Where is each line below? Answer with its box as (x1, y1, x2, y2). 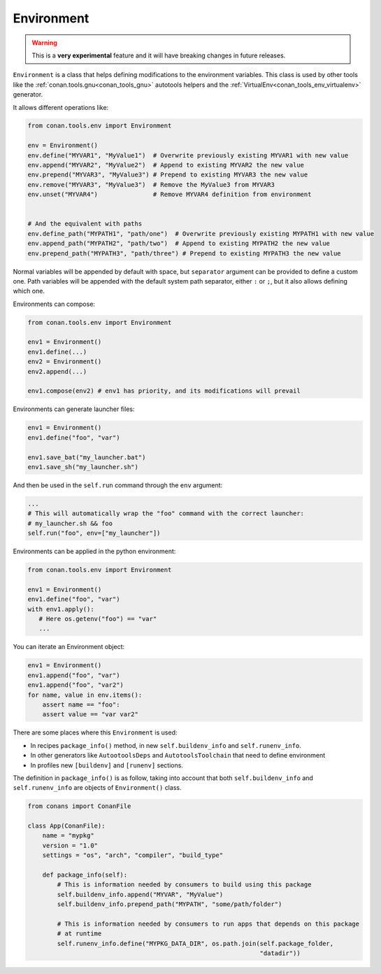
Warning (31, 39, 57, 47)
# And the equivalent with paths (27, 220, 143, 228)
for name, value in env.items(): (27, 690, 143, 699)
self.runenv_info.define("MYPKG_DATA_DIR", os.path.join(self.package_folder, (57, 939, 334, 947)
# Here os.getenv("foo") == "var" (38, 615, 157, 623)
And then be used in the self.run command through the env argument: (13, 480, 223, 489)
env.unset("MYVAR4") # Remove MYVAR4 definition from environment (27, 190, 312, 199)
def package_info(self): (42, 871, 128, 879)
